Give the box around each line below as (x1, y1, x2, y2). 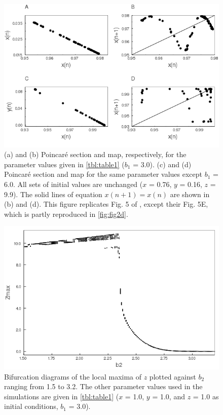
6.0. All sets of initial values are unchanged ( (4, 179, 143, 190)
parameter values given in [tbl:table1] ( (4, 159, 125, 169)
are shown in (170, 188, 210, 199)
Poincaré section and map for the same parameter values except (4, 169, 202, 179)
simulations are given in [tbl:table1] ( (4, 391, 119, 401)
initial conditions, (4, 401, 58, 411)
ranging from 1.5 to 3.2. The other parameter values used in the (4, 381, 203, 392)
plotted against (149, 371, 196, 382)
